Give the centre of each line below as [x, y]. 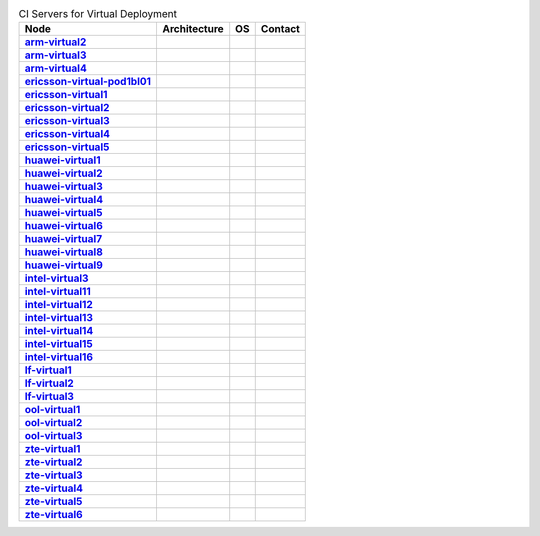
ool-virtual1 [52, 410]
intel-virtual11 [58, 292]
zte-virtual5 [53, 502]
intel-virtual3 [56, 278]
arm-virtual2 [55, 42]
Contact [280, 29]
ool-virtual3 [53, 436]
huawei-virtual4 [64, 200]
